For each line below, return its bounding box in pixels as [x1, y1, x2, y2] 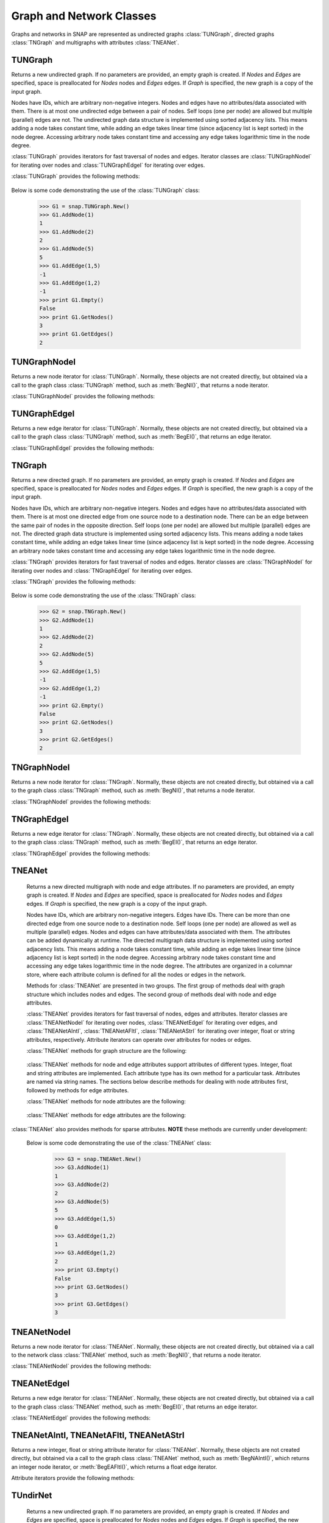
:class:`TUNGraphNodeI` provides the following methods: [11, 393, 155, 400]
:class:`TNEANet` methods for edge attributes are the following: [26, 1112, 186, 1119]
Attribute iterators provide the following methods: [11, 1474, 135, 1482]
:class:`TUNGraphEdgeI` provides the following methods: [11, 444, 155, 451]
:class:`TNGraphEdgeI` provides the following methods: [11, 850, 150, 857]
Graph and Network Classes [11, 9, 157, 23]
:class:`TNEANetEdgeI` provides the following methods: [11, 1414, 150, 1422]
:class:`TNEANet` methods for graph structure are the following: [26, 1047, 187, 1054]
